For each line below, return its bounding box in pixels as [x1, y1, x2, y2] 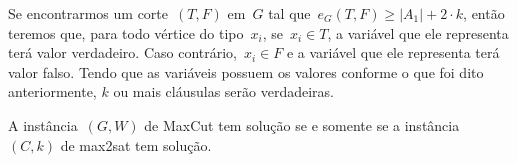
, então [463, 3, 505, 23]
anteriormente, [8, 81, 97, 102]
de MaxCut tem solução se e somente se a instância [144, 114, 460, 135]
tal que [268, 3, 311, 23]
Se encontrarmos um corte [8, 3, 169, 23]
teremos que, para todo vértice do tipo [8, 22, 244, 43]
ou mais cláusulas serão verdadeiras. [113, 81, 334, 102]
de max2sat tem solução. [60, 134, 212, 155]
